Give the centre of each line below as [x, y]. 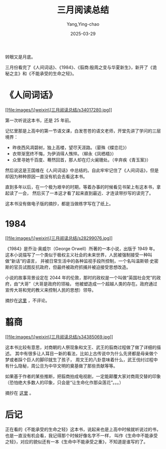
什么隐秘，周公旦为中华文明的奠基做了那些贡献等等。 [63, 366]
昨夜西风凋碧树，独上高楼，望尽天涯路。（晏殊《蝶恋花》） [71, 147]
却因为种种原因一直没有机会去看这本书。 [46, 176]
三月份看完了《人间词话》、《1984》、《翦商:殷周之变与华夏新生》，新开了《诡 [81, 67]
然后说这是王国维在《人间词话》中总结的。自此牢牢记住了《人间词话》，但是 [82, 170]
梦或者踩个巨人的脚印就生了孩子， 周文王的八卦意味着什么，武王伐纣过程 [79, 359]
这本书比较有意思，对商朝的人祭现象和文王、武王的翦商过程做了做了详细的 [81, 347]
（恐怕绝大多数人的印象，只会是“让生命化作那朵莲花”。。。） [64, 382]
